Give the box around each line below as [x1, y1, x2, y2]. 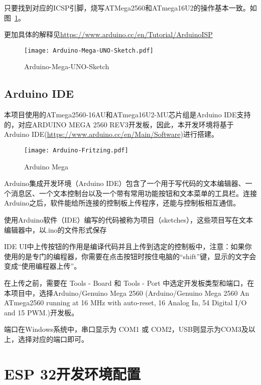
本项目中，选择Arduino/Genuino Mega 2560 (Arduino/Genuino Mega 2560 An [4, 287, 249, 298]
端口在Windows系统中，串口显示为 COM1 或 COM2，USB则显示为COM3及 [4, 324, 248, 334]
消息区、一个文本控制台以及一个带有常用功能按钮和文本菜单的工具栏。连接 [11, 187, 257, 198]
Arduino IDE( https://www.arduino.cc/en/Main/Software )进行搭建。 [4, 129, 218, 139]
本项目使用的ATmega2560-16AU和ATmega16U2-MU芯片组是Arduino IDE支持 [4, 109, 251, 120]
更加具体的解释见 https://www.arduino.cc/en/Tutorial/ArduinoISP [4, 29, 213, 40]
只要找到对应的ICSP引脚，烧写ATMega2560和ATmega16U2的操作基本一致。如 [4, 3, 257, 13]
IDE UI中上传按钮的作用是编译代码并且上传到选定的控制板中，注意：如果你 [4, 241, 252, 252]
